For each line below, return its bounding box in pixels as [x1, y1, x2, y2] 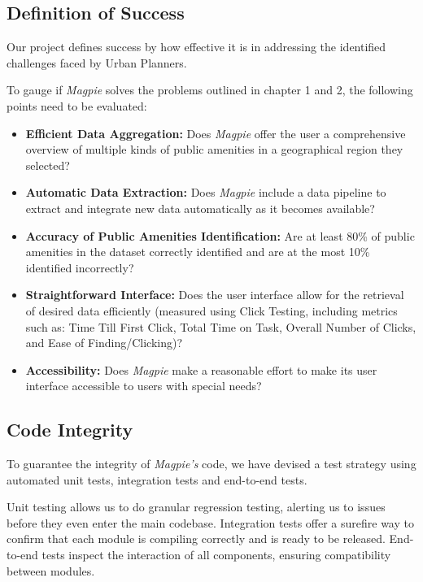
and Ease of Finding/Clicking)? [25, 334, 183, 351]
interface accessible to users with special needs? [25, 377, 262, 394]
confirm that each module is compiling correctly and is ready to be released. [7, 530, 386, 547]
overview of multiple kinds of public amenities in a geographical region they [25, 141, 403, 158]
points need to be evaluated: [7, 97, 147, 114]
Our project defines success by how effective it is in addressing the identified [7, 38, 386, 55]
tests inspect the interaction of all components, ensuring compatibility [41, 546, 391, 563]
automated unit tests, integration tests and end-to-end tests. [7, 471, 307, 488]
